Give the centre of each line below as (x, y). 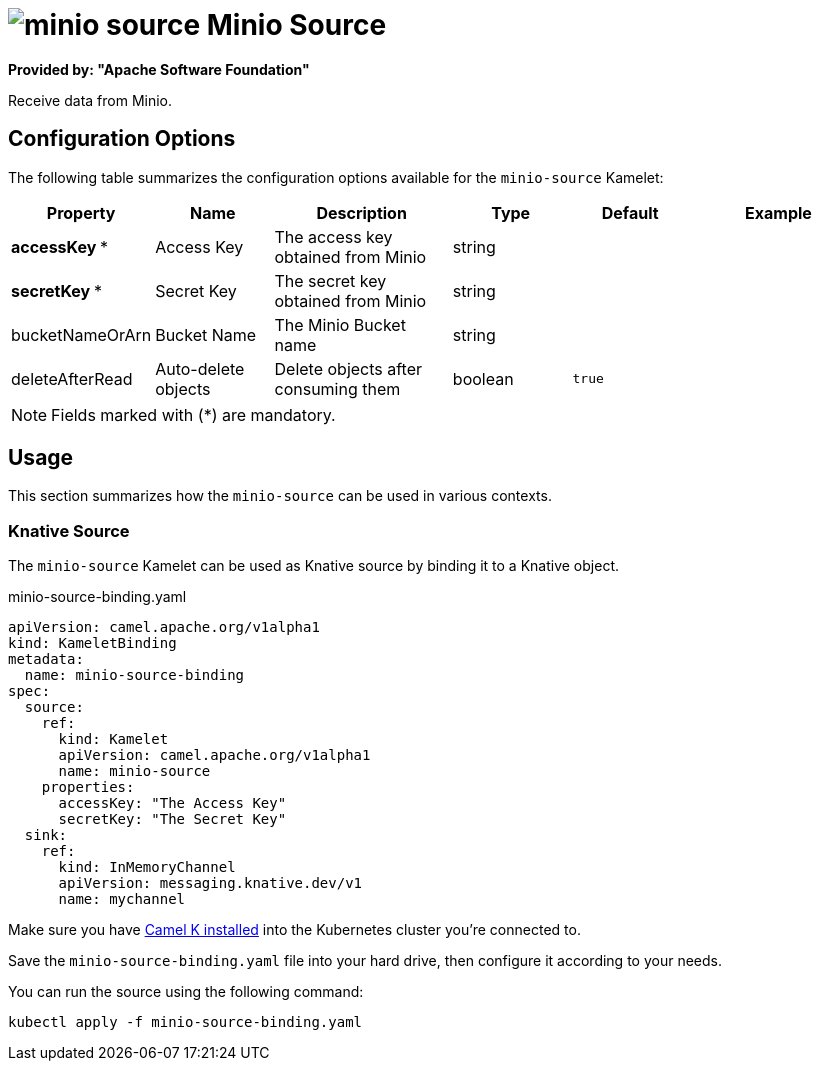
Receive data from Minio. (90, 100)
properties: (88, 787)
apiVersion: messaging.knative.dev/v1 (210, 883)
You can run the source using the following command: (186, 992)
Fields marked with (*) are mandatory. (193, 414)
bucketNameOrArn (81, 334)
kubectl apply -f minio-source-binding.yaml (185, 1022)
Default (630, 212)
